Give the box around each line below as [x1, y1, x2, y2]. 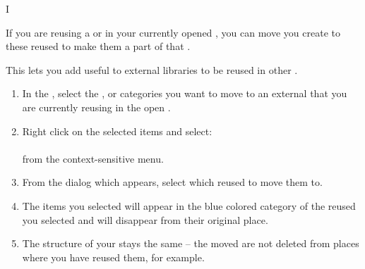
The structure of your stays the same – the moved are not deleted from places [22, 236, 359, 251]
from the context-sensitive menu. [22, 151, 164, 165]
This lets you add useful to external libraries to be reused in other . [6, 62, 298, 77]
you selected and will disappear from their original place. [22, 212, 268, 227]
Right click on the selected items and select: [22, 123, 213, 138]
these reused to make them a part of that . [6, 39, 191, 54]
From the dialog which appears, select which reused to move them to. [22, 175, 323, 189]
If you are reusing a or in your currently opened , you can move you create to [6, 25, 340, 39]
